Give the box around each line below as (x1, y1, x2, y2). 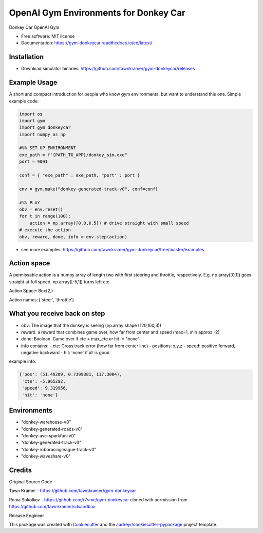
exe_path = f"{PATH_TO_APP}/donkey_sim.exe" (19, 152, 128, 158)
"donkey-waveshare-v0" (21, 454, 71, 459)
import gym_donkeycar (19, 125, 71, 130)
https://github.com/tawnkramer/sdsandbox (9, 504, 95, 510)
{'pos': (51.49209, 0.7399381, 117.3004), (19, 372, 122, 377)
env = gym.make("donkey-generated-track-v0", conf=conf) (19, 186, 158, 192)
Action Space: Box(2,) (9, 288, 53, 294)
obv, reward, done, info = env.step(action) (19, 234, 128, 239)
